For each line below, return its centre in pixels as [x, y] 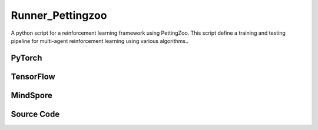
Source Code [35, 114]
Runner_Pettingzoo [59, 15]
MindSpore [32, 95]
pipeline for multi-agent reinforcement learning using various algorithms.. [100, 41]
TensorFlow [33, 76]
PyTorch [26, 58]
